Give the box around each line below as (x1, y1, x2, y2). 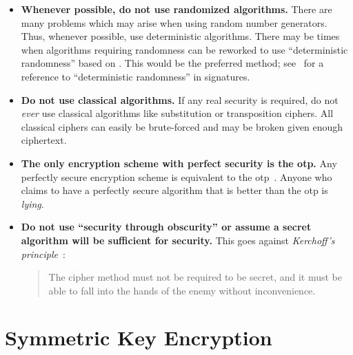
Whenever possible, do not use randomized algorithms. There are (21, 2, 332, 16)
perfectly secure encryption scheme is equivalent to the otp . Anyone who (21, 169, 332, 184)
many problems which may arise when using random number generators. (21, 15, 327, 30)
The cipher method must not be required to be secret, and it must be (48, 270, 343, 284)
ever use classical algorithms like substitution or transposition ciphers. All (21, 106, 334, 120)
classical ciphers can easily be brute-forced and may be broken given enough (21, 119, 343, 133)
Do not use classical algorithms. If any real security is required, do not (21, 92, 339, 107)
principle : (21, 246, 65, 261)
